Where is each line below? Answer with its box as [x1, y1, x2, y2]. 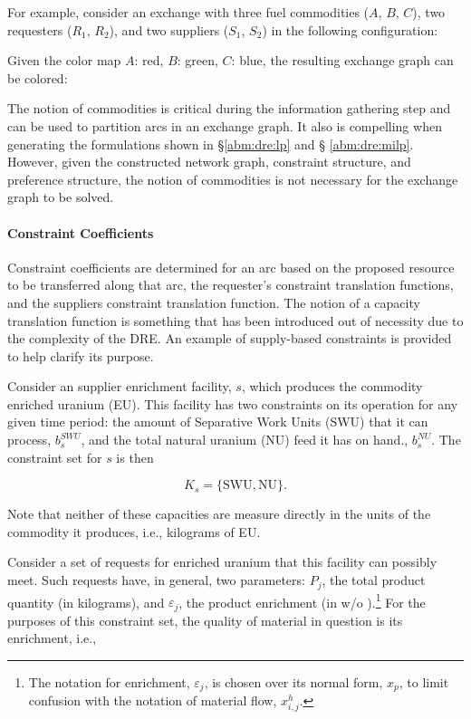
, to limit [399, 672, 449, 691]
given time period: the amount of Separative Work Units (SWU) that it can [7, 412, 428, 431]
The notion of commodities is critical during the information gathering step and [7, 99, 451, 118]
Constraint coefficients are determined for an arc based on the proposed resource [7, 257, 455, 276]
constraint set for [7, 447, 102, 466]
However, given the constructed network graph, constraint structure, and [7, 152, 411, 171]
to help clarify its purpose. [7, 346, 154, 365]
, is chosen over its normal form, [204, 672, 383, 691]
